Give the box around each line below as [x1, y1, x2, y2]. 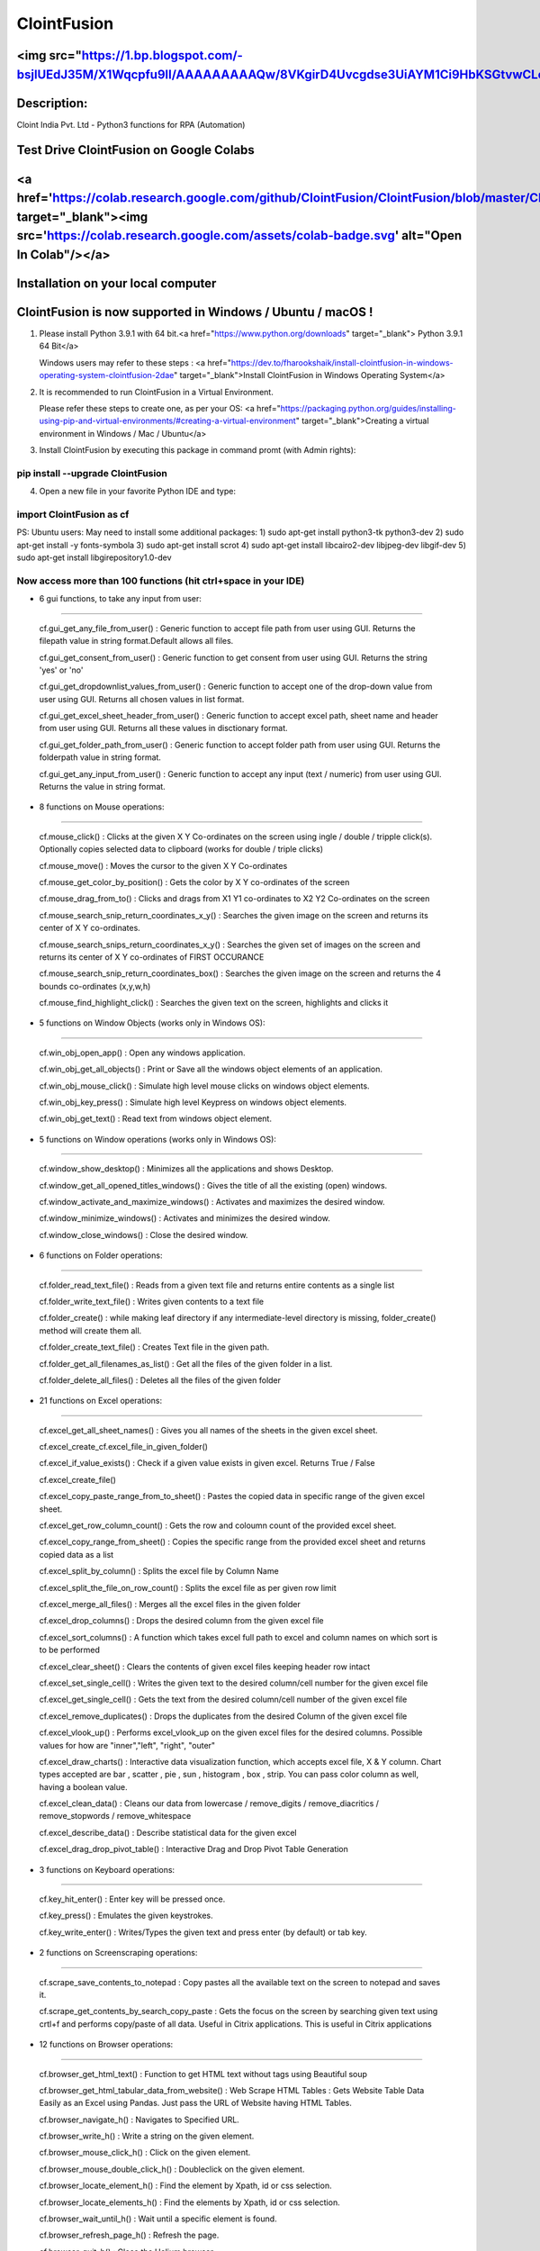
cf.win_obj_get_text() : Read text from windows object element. [39, 1113, 272, 1125]
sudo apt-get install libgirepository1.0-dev [16, 552, 172, 563]
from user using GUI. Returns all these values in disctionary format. [39, 723, 288, 734]
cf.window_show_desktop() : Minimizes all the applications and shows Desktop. [39, 1163, 334, 1174]
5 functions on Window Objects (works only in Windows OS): [39, 1017, 265, 1028]
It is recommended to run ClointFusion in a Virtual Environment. [39, 386, 274, 397]
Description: [16, 95, 88, 111]
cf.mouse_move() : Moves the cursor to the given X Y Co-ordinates [39, 860, 288, 871]
